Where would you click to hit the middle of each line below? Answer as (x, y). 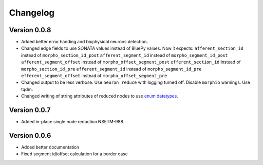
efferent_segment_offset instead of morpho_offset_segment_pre (94, 76)
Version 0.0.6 (30, 136)
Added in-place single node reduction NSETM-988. (73, 122)
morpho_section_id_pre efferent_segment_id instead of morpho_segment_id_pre (111, 69)
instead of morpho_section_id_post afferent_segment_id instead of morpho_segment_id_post (125, 55)
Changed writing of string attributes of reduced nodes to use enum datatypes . (100, 96)
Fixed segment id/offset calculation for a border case (75, 154)
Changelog (32, 13)
